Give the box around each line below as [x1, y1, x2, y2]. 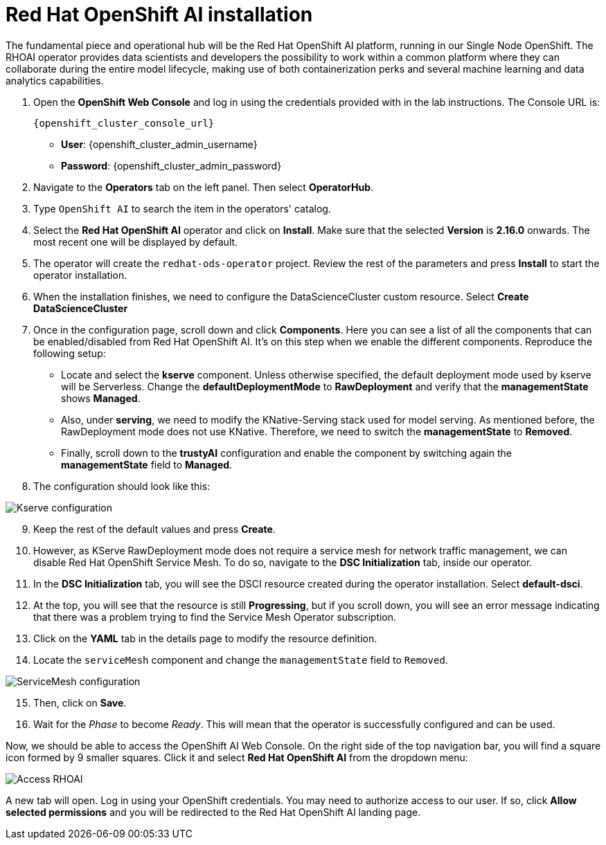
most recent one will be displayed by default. [33, 235, 238, 248]
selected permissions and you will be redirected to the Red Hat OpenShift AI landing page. [6, 806, 421, 818]
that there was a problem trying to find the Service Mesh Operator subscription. [33, 610, 397, 623]
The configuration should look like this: [33, 480, 211, 492]
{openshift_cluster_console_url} [33, 117, 215, 129]
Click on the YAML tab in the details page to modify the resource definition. [33, 632, 377, 644]
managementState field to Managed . [61, 458, 233, 471]
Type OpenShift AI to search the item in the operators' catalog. [33, 202, 331, 215]
